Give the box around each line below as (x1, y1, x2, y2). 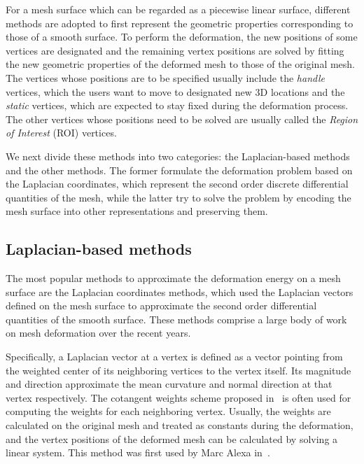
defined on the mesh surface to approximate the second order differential (6, 298, 317, 313)
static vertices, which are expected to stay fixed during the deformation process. (6, 98, 349, 113)
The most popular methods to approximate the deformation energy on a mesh (6, 271, 341, 286)
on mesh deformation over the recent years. (6, 325, 191, 340)
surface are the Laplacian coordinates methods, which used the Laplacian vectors (6, 284, 353, 299)
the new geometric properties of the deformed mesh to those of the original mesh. (6, 57, 356, 71)
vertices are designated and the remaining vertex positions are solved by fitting (6, 43, 344, 57)
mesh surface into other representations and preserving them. (6, 204, 268, 218)
